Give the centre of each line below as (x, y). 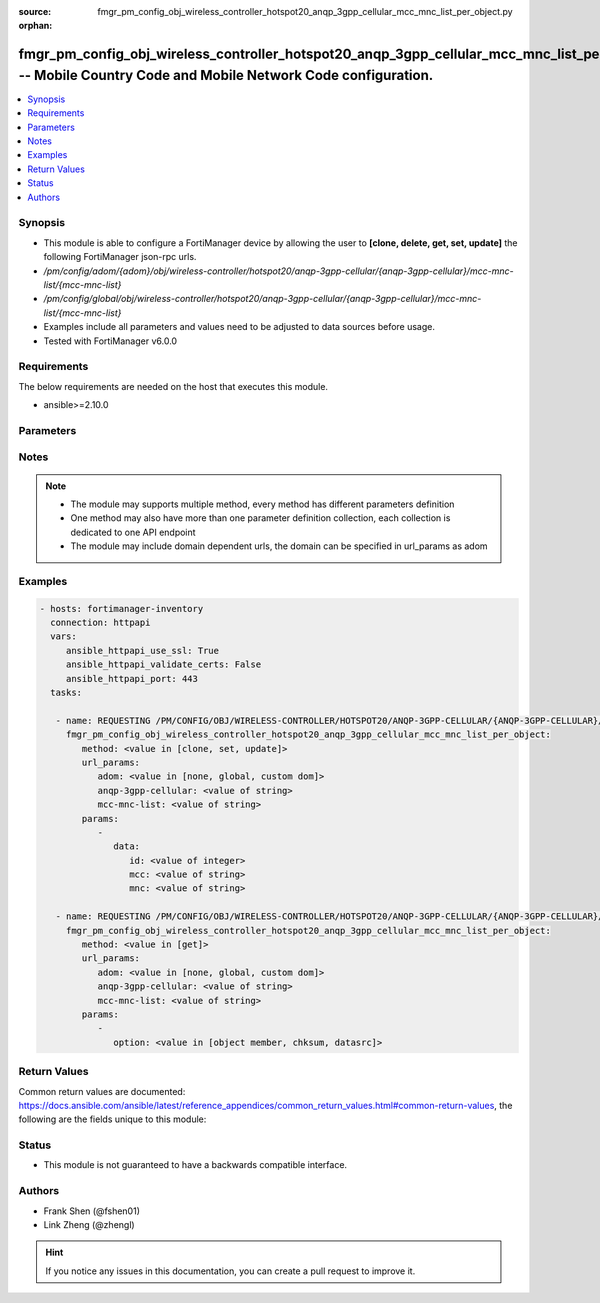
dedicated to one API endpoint (133, 532)
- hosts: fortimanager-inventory (121, 608)
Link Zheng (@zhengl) (89, 1224)
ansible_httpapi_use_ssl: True (142, 650)
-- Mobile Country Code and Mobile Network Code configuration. (226, 75)
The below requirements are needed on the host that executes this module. (173, 386)
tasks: (66, 692)
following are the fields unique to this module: (112, 1119)
